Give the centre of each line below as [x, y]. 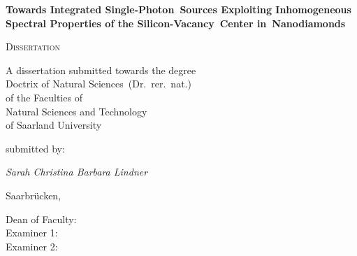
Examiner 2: [32, 246]
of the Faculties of [44, 97]
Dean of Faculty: [41, 219]
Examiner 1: [32, 233]
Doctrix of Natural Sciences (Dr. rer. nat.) [99, 84]
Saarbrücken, [34, 195]
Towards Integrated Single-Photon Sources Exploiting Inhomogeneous [178, 9]
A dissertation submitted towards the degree [101, 70]
